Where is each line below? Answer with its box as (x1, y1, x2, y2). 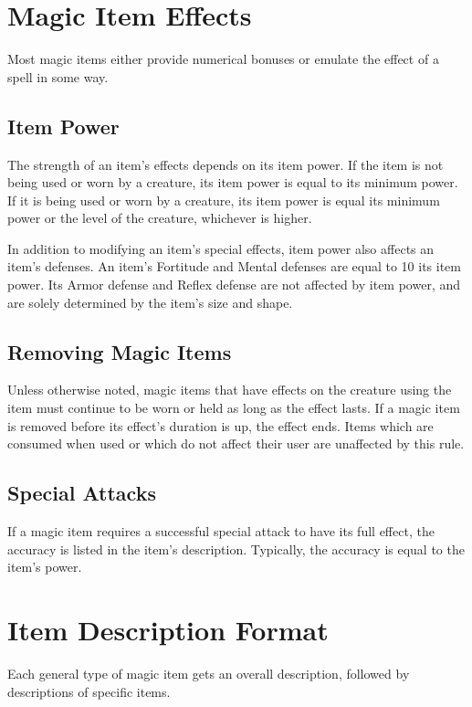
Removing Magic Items (7, 337, 232, 365)
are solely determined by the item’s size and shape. (7, 292, 293, 311)
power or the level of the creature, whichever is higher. (7, 208, 312, 227)
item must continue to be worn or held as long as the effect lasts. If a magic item (7, 398, 460, 417)
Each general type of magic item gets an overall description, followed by (7, 663, 410, 682)
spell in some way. (7, 67, 109, 86)
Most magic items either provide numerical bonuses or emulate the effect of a (7, 49, 439, 69)
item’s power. (7, 557, 82, 576)
